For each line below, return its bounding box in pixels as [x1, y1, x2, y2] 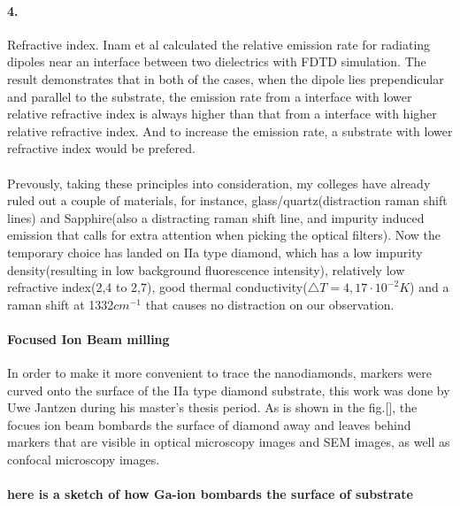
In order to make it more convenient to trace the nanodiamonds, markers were [7, 364, 432, 382]
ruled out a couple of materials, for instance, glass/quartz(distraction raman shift [7, 191, 448, 210]
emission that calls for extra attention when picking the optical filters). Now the [7, 226, 441, 244]
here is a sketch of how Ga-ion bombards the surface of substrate [7, 485, 413, 503]
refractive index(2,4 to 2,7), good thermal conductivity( [7, 278, 308, 296]
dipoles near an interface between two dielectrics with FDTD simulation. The [7, 52, 426, 71]
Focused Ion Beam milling [7, 329, 170, 348]
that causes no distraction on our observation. [145, 295, 395, 313]
